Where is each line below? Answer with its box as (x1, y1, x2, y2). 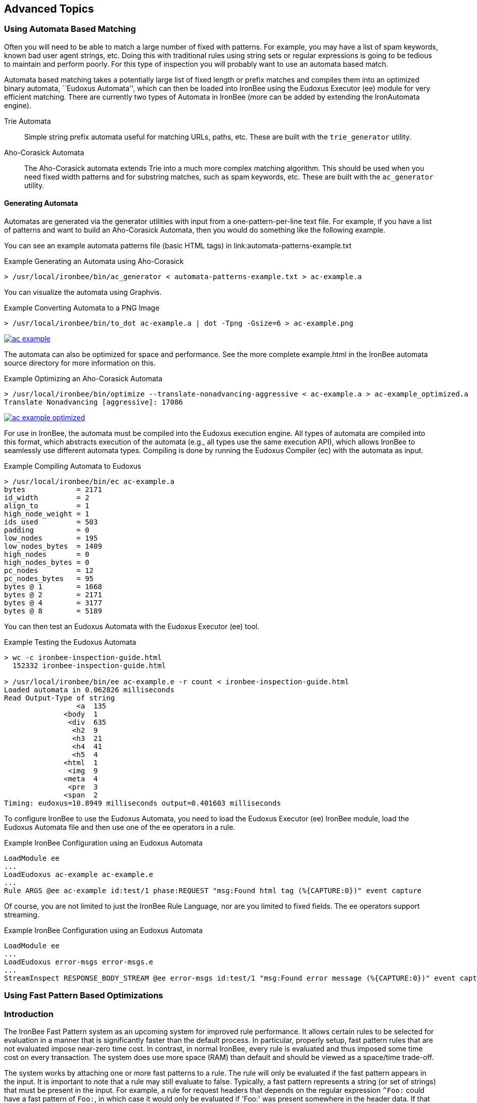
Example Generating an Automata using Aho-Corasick (4, 257, 184, 266)
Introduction (4, 1008, 54, 1019)
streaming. (4, 910, 39, 919)
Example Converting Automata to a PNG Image (4, 303, 160, 313)
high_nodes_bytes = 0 (4, 558, 89, 567)
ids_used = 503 (4, 518, 98, 526)
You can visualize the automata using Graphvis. (4, 288, 162, 297)
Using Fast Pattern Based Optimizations (4, 990, 163, 1001)
